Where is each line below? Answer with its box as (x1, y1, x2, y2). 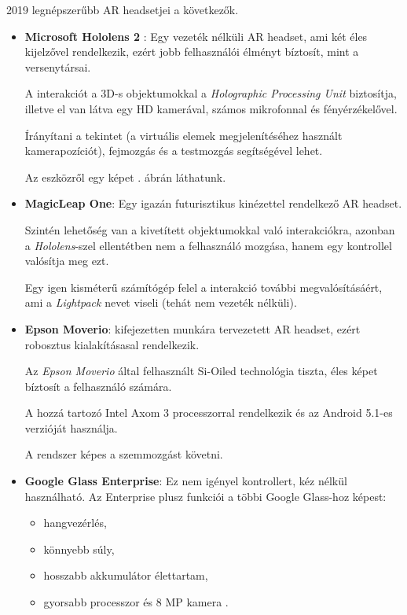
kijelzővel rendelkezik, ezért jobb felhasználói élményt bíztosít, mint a (24, 43, 359, 60)
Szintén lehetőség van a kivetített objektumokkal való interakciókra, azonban (24, 221, 395, 238)
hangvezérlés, (43, 514, 107, 531)
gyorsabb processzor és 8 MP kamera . (43, 594, 229, 610)
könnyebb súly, (43, 540, 115, 557)
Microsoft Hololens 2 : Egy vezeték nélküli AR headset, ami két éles (24, 28, 368, 44)
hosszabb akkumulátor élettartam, (43, 567, 208, 584)
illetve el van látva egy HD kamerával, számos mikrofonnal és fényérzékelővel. (24, 100, 398, 116)
